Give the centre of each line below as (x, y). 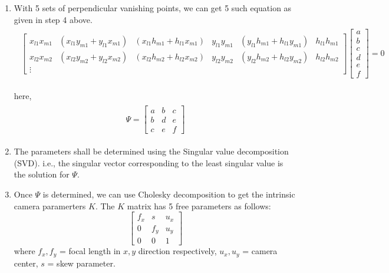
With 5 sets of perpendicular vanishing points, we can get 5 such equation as (153, 8)
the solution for (42, 174)
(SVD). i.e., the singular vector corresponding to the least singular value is (149, 162)
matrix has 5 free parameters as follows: (199, 205)
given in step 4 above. (53, 19)
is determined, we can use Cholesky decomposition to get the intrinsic (169, 194)
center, (26, 263)
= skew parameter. (81, 263)
